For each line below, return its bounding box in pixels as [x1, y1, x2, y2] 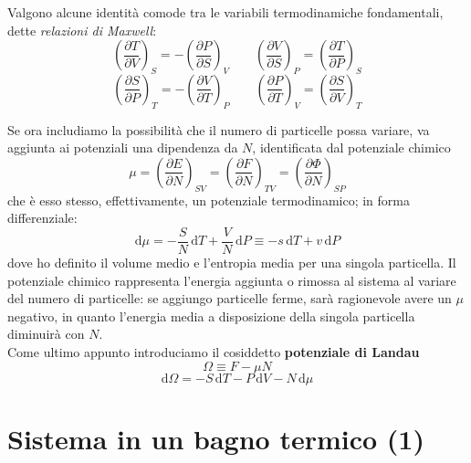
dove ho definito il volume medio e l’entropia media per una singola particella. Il [7, 253, 456, 272]
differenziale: [7, 208, 78, 227]
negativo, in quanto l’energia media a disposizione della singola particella [7, 306, 415, 325]
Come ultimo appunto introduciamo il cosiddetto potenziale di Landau [7, 342, 420, 361]
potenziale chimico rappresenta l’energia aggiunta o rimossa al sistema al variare [7, 270, 456, 289]
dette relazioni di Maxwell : [7, 20, 157, 39]
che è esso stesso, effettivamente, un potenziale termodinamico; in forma [7, 190, 410, 209]
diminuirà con [7, 324, 85, 343]
